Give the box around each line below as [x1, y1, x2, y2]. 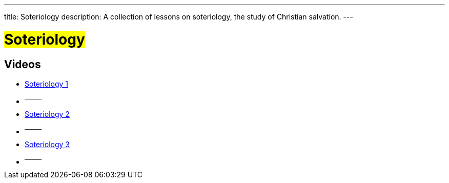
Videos [4, 57, 41, 71]
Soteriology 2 [25, 109, 70, 118]
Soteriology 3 [25, 139, 70, 149]
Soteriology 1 [25, 79, 69, 88]
